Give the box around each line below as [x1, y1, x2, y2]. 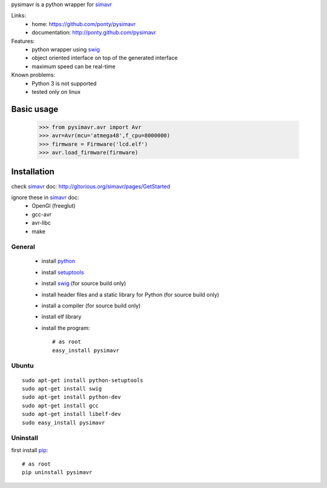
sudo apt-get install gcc [22, 402, 99, 409]
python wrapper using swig [31, 45, 100, 53]
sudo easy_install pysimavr [22, 419, 105, 426]
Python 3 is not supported [31, 79, 97, 87]
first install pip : [11, 446, 48, 453]
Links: [11, 12, 27, 19]
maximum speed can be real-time [31, 62, 116, 70]
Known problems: [11, 71, 56, 79]
